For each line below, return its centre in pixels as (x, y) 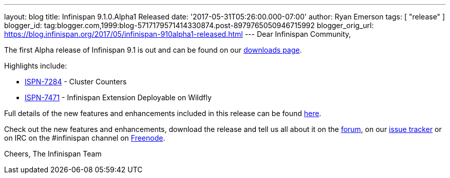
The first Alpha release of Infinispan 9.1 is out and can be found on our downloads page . (153, 50)
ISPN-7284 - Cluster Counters (76, 82)
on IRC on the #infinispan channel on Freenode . (85, 138)
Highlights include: (36, 66)
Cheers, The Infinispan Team (53, 154)
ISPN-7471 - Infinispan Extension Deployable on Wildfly (118, 97)
